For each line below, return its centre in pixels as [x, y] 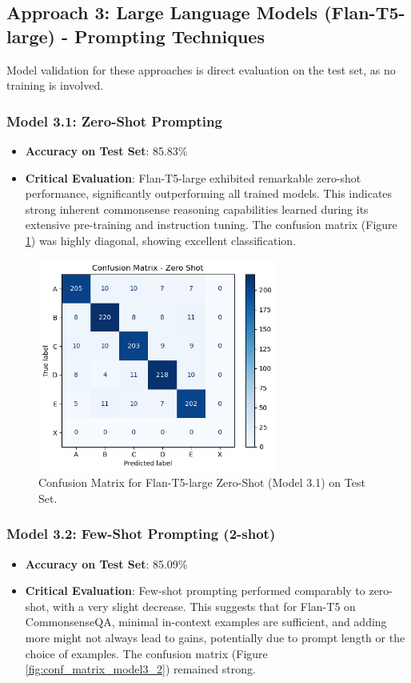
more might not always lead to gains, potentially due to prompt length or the [215, 638]
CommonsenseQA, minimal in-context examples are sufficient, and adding [206, 622]
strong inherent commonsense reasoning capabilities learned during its [197, 209]
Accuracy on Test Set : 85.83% [106, 151]
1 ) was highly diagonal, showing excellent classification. [161, 240]
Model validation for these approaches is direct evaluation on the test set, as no [201, 69]
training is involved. [55, 85]
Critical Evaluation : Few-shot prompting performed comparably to [195, 591]
